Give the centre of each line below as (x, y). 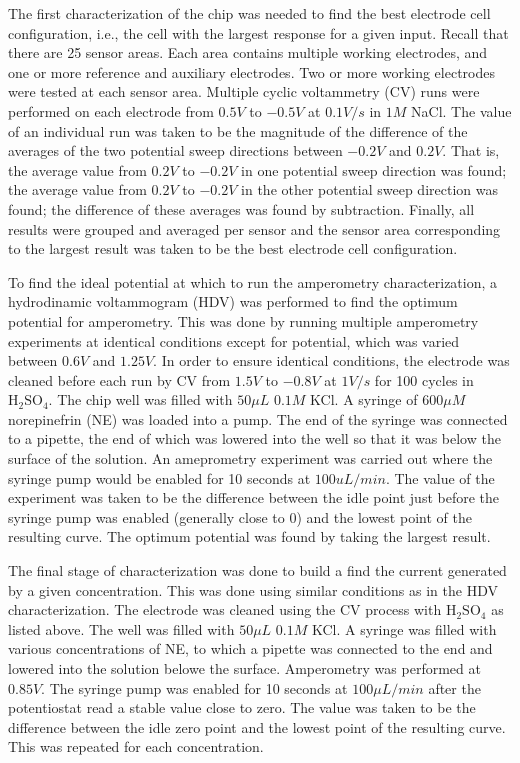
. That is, (471, 150)
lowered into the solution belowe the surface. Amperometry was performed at (244, 668)
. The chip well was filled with (140, 399)
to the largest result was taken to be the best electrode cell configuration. (233, 248)
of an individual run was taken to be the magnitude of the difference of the (238, 130)
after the (454, 687)
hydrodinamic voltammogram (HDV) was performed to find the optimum (233, 301)
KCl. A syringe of (364, 399)
